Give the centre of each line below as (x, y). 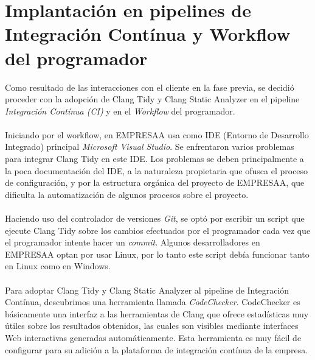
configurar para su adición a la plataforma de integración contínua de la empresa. (157, 349)
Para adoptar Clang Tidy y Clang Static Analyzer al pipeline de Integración (147, 290)
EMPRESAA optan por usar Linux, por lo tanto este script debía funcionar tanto (157, 254)
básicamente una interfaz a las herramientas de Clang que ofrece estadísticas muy (157, 313)
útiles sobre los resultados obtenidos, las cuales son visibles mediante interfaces (152, 326)
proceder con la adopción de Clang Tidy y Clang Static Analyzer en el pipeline (152, 99)
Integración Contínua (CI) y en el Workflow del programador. (120, 111)
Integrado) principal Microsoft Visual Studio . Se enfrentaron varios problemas (150, 146)
